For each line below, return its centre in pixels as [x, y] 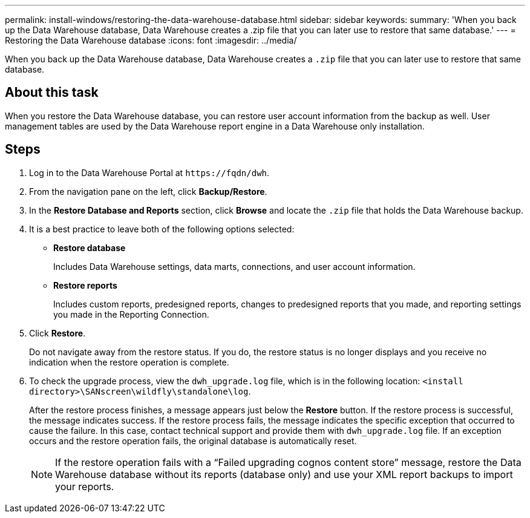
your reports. [85, 486]
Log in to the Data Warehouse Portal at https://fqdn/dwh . [149, 172]
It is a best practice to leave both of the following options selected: [162, 229]
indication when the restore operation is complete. [129, 362]
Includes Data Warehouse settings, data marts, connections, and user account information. [234, 266]
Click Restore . [57, 333]
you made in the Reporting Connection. [131, 314]
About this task [52, 93]
